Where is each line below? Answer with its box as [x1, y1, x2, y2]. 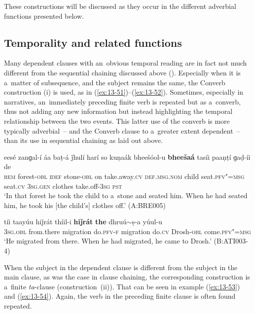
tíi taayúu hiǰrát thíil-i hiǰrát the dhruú [4, 216, 127, 227]
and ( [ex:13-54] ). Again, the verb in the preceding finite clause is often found [4, 291, 236, 301]
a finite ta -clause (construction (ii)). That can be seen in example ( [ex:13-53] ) [4, 281, 240, 291]
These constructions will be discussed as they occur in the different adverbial [4, 1, 236, 11]
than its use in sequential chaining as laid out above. [4, 135, 163, 145]
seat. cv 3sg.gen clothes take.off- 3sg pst [4, 180, 122, 191]
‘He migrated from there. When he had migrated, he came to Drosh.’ [4, 236, 212, 246]
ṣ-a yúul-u [132, 216, 162, 227]
